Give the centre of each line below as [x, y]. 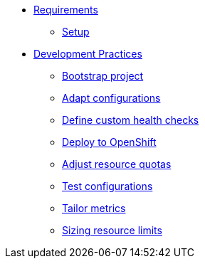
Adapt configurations [111, 98]
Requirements [66, 10]
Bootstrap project [103, 76]
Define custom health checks [131, 120]
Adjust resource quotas [117, 164]
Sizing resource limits [112, 230]
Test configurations [107, 186]
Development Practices [88, 54]
